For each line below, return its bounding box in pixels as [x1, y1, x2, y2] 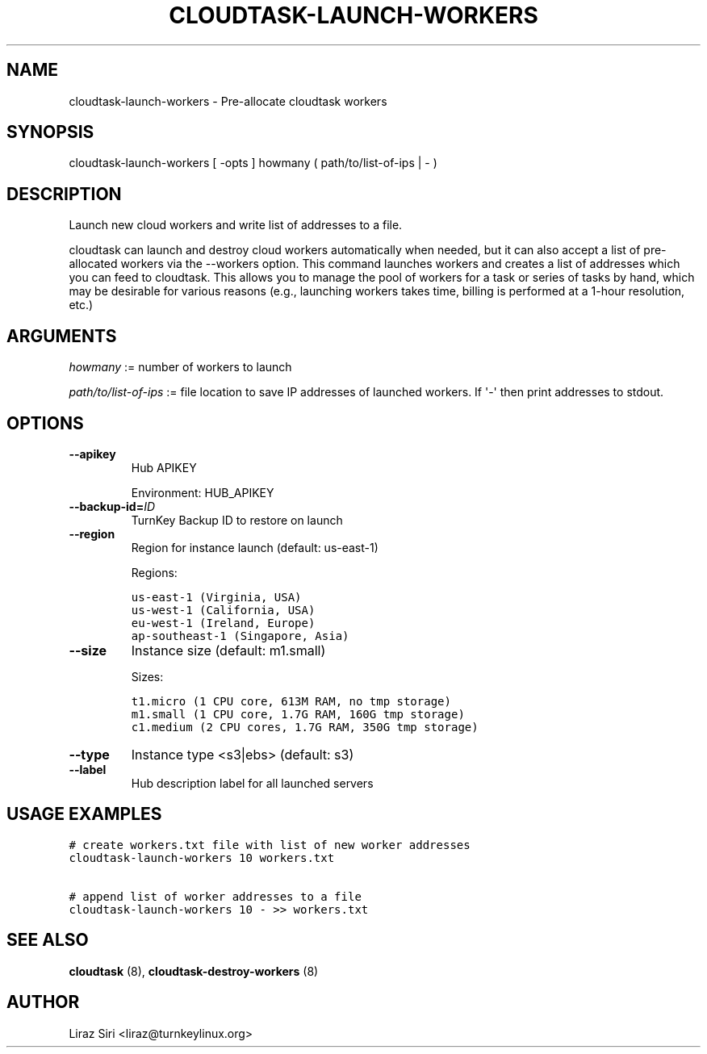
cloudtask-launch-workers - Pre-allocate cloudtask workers [69, 94, 387, 108]
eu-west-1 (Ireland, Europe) [131, 616, 316, 629]
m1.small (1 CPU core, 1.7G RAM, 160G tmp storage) [131, 707, 465, 721]
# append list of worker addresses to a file [69, 889, 362, 903]
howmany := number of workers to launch [69, 360, 292, 374]
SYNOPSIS [6, 122, 94, 143]
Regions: [131, 565, 178, 579]
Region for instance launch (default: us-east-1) [131, 540, 379, 554]
